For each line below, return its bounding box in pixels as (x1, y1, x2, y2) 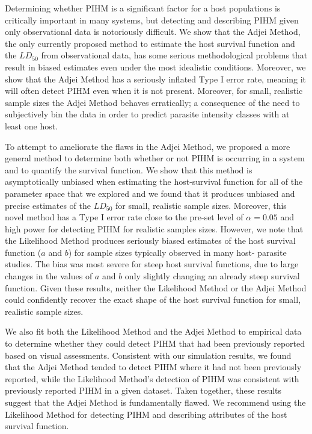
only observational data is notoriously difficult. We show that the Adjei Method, (5, 25, 301, 38)
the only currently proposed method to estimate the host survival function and (5, 37, 295, 49)
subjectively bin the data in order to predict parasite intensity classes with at (5, 108, 290, 120)
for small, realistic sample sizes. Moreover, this (115, 199, 287, 211)
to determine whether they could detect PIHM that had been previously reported (5, 337, 305, 350)
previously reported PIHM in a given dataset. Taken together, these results (5, 384, 282, 397)
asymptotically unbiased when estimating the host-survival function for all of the (5, 175, 303, 188)
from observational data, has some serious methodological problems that (41, 49, 308, 61)
